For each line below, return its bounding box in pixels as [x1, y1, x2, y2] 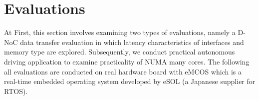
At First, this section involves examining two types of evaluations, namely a [4, 27, 236, 37]
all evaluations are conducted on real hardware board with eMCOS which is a [4, 66, 242, 76]
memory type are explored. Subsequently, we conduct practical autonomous [4, 46, 235, 57]
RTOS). [4, 85, 28, 96]
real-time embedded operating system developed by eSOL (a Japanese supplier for [4, 76, 256, 86]
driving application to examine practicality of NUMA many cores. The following [4, 56, 250, 66]
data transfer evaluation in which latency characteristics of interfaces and [20, 36, 244, 47]
